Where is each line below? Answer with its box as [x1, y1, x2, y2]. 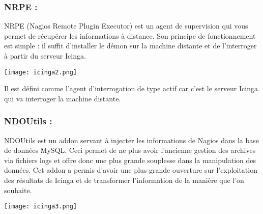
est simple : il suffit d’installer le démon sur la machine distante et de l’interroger [4, 40, 257, 51]
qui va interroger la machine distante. [4, 93, 121, 103]
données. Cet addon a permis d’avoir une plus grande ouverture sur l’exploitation [4, 165, 257, 175]
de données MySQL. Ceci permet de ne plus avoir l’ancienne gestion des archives [4, 145, 256, 155]
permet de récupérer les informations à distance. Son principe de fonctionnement [4, 30, 256, 41]
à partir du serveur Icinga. [4, 50, 86, 61]
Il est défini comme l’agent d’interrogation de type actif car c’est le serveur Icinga [4, 83, 258, 94]
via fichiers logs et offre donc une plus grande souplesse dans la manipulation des [4, 154, 256, 165]
